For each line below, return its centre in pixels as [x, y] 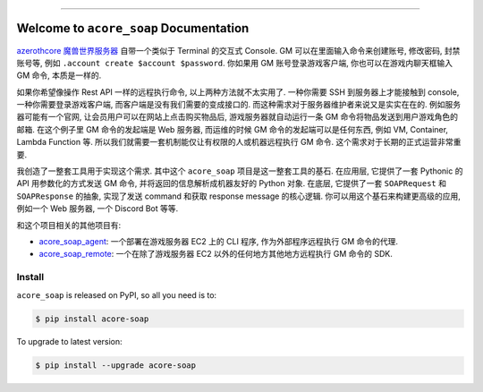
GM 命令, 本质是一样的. [59, 75]
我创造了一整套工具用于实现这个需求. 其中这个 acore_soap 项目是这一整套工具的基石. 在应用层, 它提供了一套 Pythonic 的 [240, 171]
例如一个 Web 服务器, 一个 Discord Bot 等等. [97, 209]
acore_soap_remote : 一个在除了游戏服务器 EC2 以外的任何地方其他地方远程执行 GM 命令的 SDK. [216, 254]
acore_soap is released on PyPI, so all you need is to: [117, 294]
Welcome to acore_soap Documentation [133, 28]
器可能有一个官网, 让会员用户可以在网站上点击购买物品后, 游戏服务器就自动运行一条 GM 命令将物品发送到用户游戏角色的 [237, 117]
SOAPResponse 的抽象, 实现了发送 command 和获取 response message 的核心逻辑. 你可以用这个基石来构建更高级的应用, [238, 196]
